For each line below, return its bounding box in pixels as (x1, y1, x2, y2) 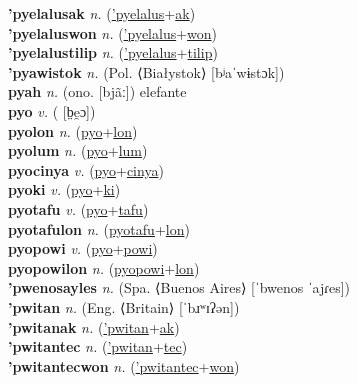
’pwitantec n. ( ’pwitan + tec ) (8, 336, 188, 357)
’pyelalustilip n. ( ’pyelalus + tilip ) (8, 42, 218, 63)
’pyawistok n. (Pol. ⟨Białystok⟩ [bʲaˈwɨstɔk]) (8, 61, 285, 82)
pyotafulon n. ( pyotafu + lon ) (8, 218, 190, 239)
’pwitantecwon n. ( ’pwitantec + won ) (8, 355, 240, 376)
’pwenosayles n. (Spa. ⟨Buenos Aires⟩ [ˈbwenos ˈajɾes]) (8, 277, 351, 298)
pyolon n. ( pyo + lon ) (8, 120, 138, 141)
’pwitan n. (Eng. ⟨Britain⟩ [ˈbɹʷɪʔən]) (8, 296, 240, 317)
